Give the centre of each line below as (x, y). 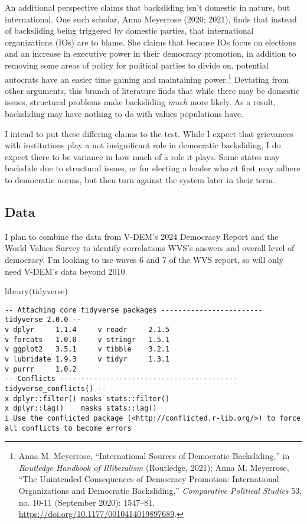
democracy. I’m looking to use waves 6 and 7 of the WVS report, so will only (144, 259)
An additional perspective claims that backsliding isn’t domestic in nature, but (148, 7)
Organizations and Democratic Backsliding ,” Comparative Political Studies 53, (160, 491)
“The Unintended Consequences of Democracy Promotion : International (149, 479)
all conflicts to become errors (68, 428)
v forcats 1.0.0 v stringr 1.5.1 (87, 339)
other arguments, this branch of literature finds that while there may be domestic (152, 90)
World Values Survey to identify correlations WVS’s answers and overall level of (150, 248)
